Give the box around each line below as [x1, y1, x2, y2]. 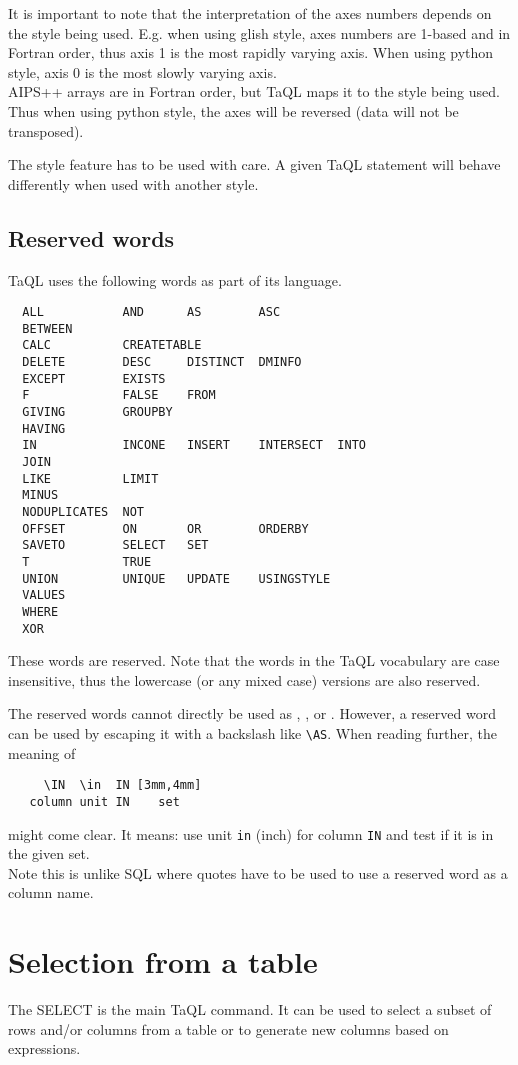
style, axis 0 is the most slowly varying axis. [8, 61, 277, 82]
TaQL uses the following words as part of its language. [8, 269, 342, 290]
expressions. [8, 1038, 81, 1059]
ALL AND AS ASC [22, 305, 281, 320]
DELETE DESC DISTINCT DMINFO [22, 355, 302, 370]
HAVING [22, 421, 66, 436]
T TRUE [22, 554, 152, 569]
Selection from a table [8, 941, 318, 982]
